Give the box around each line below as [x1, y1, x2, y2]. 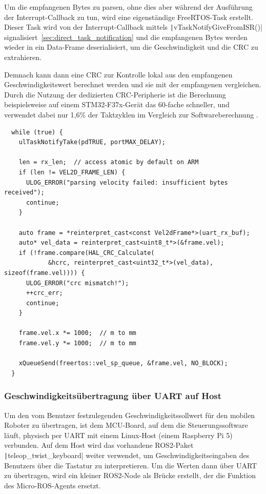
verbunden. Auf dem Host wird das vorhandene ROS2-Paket [4, 440, 194, 450]
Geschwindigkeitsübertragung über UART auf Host [4, 389, 222, 402]
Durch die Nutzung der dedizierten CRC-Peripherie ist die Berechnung [4, 89, 226, 100]
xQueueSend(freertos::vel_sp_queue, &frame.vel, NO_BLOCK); [18, 360, 228, 367]
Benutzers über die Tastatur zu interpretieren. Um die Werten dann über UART [4, 460, 257, 470]
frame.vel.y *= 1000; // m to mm [18, 340, 136, 347]
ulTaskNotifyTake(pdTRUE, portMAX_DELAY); [18, 139, 166, 146]
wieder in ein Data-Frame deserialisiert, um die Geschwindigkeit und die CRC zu [4, 42, 258, 52]
